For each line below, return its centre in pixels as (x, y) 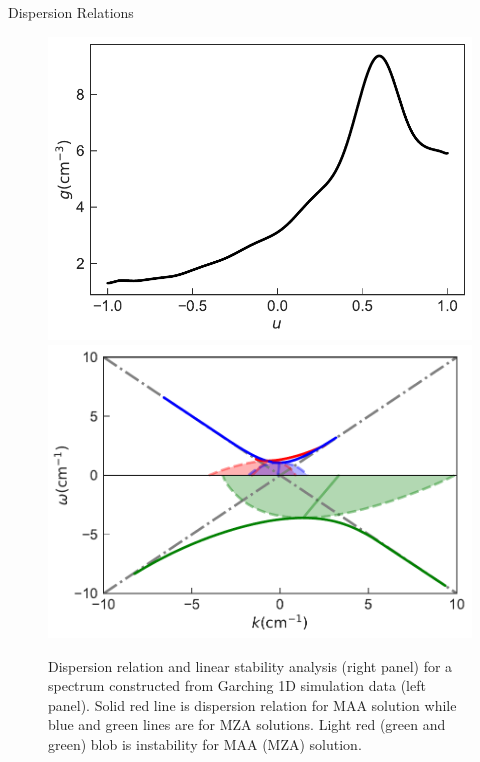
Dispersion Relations (71, 12)
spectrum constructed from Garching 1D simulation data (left (237, 685)
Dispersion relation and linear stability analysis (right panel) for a (250, 665)
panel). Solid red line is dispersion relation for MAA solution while (252, 704)
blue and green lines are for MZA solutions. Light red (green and (247, 724)
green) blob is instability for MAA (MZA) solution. (205, 744)
